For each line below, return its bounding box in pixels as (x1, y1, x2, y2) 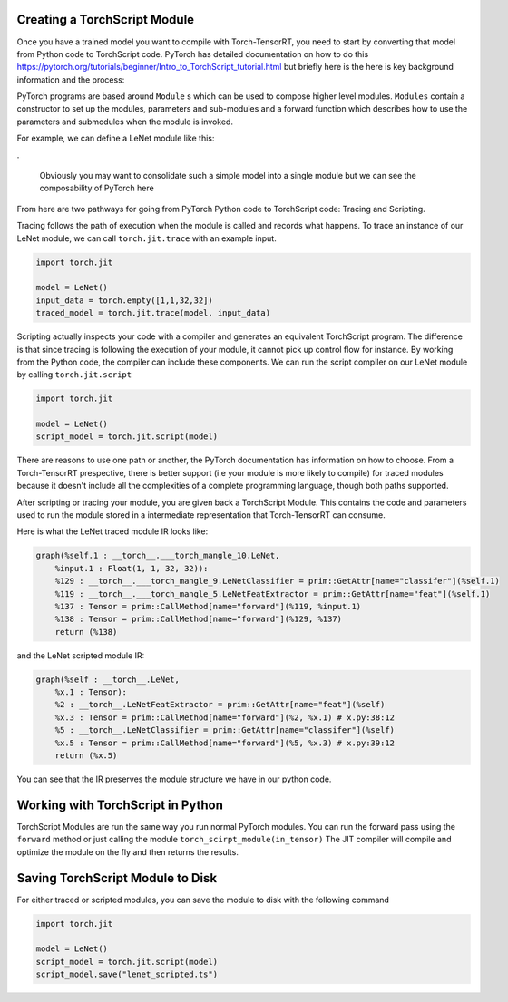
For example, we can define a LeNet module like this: (16, 132, 215, 144)
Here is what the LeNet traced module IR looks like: (16, 526, 209, 537)
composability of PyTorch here (39, 182, 154, 194)
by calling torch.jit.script (16, 369, 132, 380)
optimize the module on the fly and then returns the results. (16, 846, 239, 857)
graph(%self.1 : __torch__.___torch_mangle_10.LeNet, (35, 550, 280, 561)
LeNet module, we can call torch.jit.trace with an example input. (16, 232, 277, 244)
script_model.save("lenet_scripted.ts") (35, 969, 218, 979)
